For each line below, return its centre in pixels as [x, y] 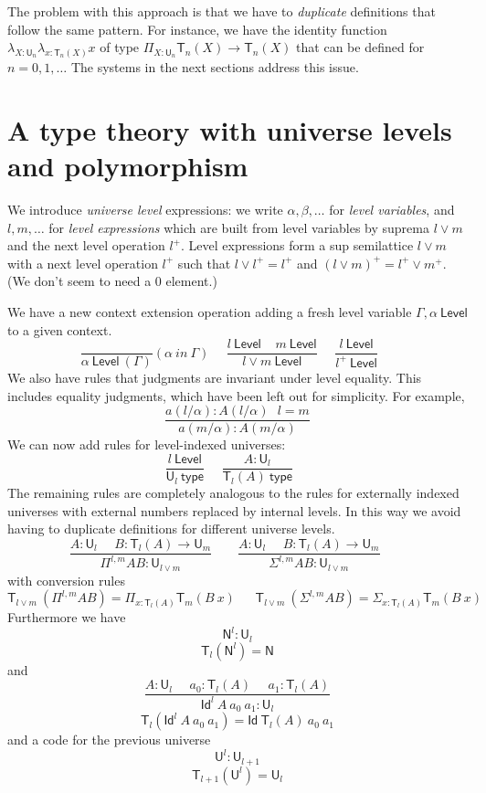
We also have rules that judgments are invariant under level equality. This [215, 378]
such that [204, 263]
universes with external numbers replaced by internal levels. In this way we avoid [234, 510]
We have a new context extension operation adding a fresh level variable [210, 311]
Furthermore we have [67, 617]
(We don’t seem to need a [79, 281]
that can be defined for [360, 47]
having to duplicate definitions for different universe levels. [171, 529]
